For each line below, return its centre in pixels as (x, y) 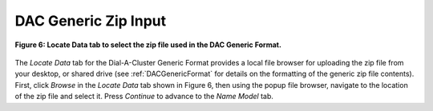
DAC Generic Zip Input (91, 21)
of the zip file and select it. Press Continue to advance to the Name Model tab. (144, 97)
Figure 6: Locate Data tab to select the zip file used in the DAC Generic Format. (148, 45)
